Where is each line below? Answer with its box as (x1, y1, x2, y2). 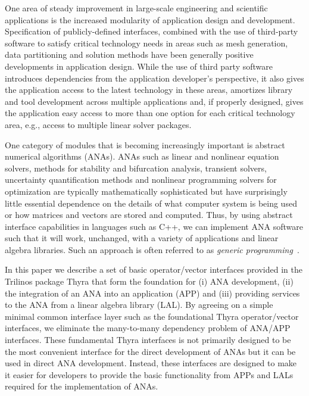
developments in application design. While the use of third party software (5, 60, 273, 72)
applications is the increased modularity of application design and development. (5, 13, 295, 26)
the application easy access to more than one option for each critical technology (5, 107, 295, 119)
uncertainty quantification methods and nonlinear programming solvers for (5, 173, 277, 186)
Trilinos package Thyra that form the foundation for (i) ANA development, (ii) (5, 275, 294, 288)
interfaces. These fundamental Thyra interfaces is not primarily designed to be (5, 333, 291, 346)
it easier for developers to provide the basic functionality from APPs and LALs (5, 368, 294, 381)
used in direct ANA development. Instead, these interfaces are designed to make (5, 357, 297, 369)
